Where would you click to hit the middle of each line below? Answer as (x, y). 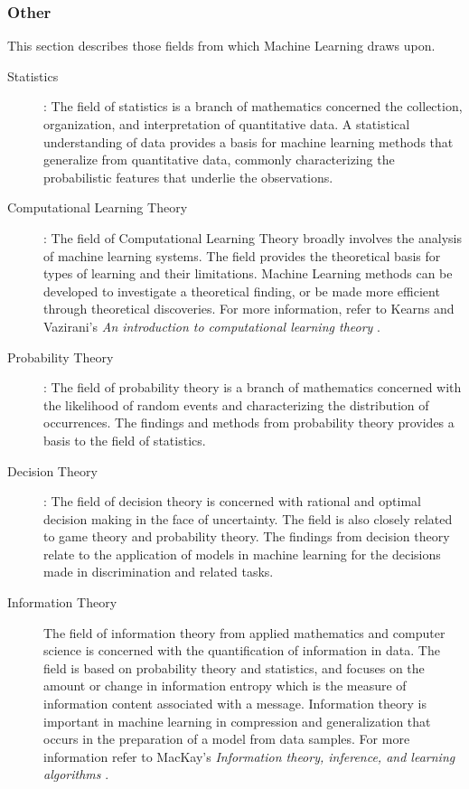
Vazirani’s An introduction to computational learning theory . (212, 326)
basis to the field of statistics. (125, 440)
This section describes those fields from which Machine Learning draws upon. (221, 46)
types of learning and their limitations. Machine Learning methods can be (248, 273)
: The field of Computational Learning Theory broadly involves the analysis (253, 237)
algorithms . (76, 774)
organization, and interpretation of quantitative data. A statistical (227, 124)
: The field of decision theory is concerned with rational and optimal (232, 501)
